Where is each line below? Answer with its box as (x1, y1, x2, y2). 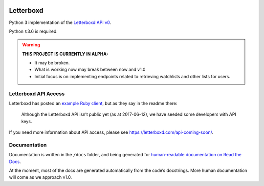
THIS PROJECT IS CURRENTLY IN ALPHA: (22, 51, 109, 57)
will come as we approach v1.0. (9, 174, 72, 180)
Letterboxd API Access (9, 90, 65, 97)
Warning (22, 42, 40, 48)
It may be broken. (34, 60, 70, 66)
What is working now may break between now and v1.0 (34, 66, 146, 73)
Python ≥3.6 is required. (9, 28, 58, 34)
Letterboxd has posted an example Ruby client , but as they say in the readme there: (9, 101, 178, 106)
